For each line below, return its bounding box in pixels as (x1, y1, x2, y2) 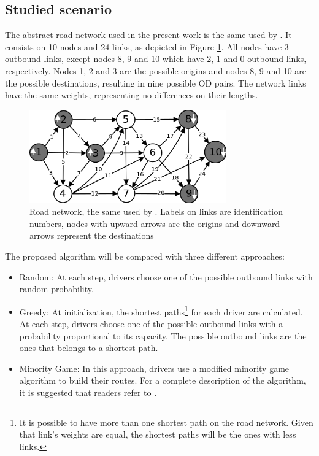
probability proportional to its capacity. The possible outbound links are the (19, 329, 307, 342)
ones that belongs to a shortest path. (19, 341, 158, 354)
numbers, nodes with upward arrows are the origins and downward (29, 217, 280, 230)
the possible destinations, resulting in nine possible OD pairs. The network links (5, 76, 306, 89)
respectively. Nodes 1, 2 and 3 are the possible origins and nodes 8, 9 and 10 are (5, 64, 306, 77)
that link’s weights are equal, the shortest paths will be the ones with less (19, 428, 296, 441)
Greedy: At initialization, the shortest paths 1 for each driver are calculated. (19, 303, 303, 318)
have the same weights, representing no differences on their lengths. (5, 88, 258, 101)
